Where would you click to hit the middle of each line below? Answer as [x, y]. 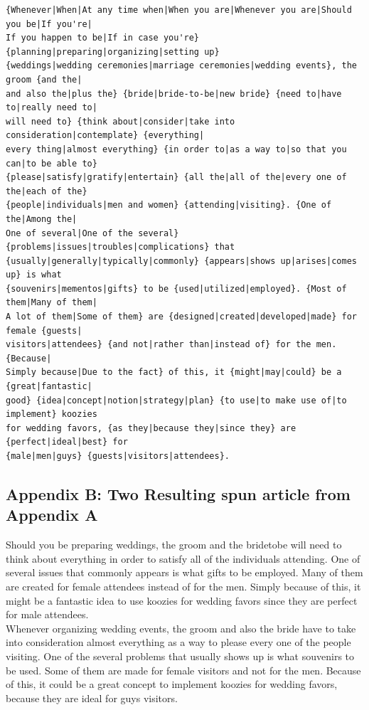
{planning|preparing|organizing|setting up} [113, 52]
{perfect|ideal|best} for [67, 442]
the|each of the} [47, 191]
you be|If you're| [49, 24]
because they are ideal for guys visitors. [92, 698]
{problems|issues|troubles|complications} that [121, 247]
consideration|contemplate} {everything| [105, 136]
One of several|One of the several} [92, 233]
